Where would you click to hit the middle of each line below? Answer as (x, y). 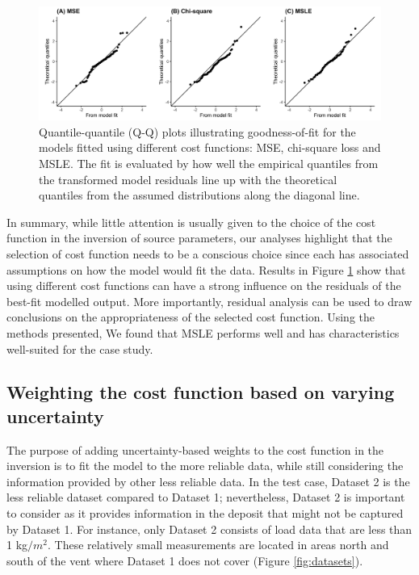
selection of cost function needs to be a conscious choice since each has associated (208, 253)
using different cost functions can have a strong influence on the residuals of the (204, 285)
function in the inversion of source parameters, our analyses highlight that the (199, 238)
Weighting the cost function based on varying (201, 392)
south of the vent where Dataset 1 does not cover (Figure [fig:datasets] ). (185, 560)
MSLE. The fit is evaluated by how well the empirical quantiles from (209, 163)
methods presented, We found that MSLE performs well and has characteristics (203, 332)
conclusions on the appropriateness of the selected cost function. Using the (191, 317)
